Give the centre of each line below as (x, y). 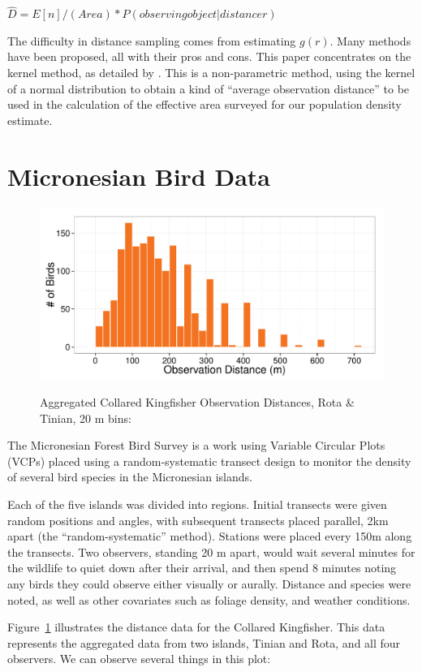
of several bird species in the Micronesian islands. (130, 477)
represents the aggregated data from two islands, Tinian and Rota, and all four (204, 642)
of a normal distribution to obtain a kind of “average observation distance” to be (209, 88)
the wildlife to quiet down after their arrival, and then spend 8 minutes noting (202, 568)
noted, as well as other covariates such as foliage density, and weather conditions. (209, 599)
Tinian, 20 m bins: (86, 418)
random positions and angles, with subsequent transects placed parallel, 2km (198, 520)
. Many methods (370, 40)
